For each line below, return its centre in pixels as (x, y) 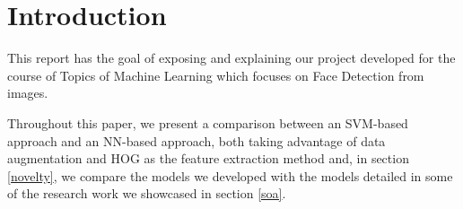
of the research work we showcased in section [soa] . (147, 193)
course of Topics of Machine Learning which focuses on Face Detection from (216, 75)
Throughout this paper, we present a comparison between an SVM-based (208, 122)
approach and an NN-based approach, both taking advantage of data (197, 140)
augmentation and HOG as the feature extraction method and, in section (208, 158)
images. (28, 93)
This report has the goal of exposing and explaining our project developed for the (231, 58)
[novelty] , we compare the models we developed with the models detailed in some (230, 175)
